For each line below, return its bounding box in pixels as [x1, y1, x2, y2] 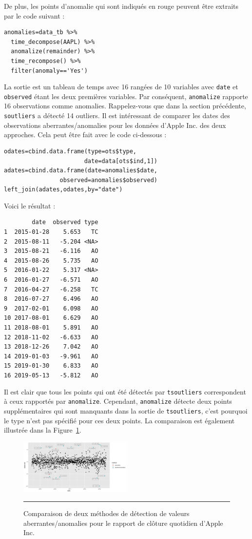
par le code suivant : [4, 10, 65, 21]
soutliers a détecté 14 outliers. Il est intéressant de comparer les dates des [4, 110, 230, 121]
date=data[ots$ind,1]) [84, 157, 157, 165]
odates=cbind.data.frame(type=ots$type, [4, 147, 137, 155]
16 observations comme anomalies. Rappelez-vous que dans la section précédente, [4, 101, 246, 111]
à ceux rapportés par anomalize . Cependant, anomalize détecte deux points [4, 396, 232, 406]
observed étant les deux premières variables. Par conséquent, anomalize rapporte [4, 91, 248, 101]
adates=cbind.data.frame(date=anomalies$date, [4, 167, 157, 174]
